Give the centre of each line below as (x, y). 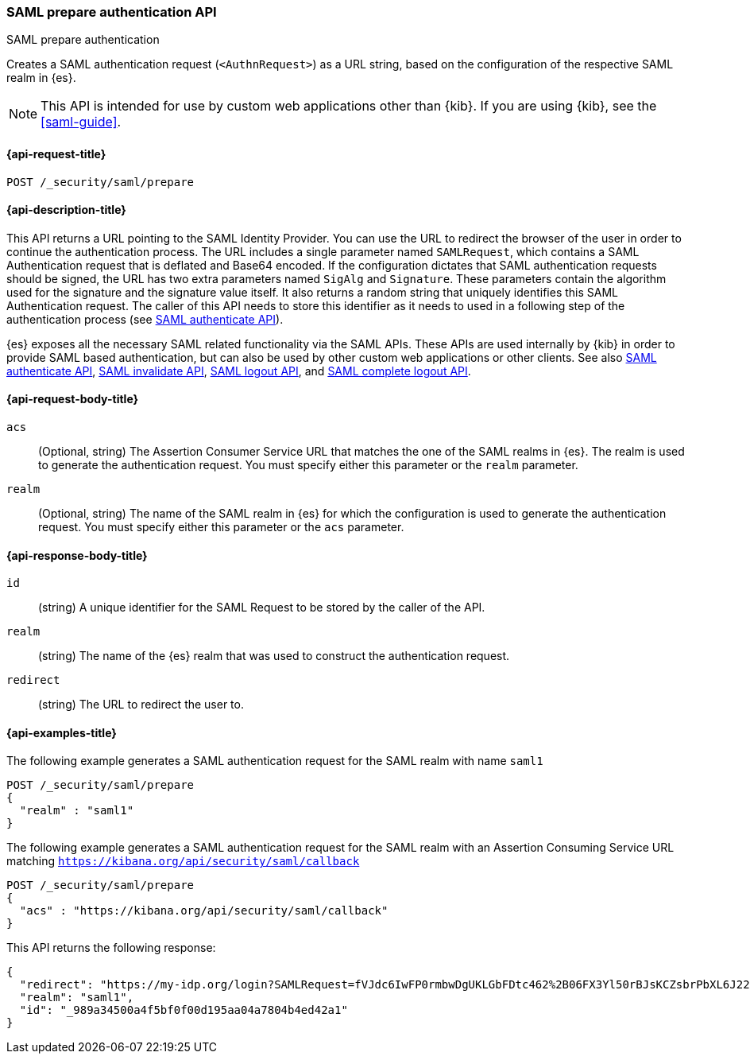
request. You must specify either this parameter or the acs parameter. (221, 527)
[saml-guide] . (81, 122)
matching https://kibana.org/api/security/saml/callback (183, 861)
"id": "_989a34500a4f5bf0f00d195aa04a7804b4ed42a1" (184, 1010)
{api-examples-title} (62, 732)
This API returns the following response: (111, 948)
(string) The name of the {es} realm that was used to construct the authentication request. (274, 656)
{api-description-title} (66, 210)
